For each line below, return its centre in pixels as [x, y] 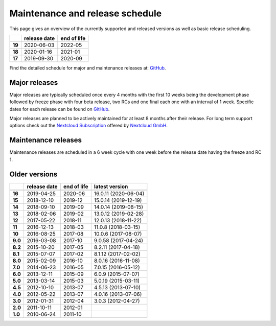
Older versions [33, 174]
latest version [111, 187]
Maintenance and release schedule [86, 13]
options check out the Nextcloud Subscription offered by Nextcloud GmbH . [89, 126]
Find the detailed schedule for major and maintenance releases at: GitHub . [88, 68]
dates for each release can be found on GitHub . [60, 109]
